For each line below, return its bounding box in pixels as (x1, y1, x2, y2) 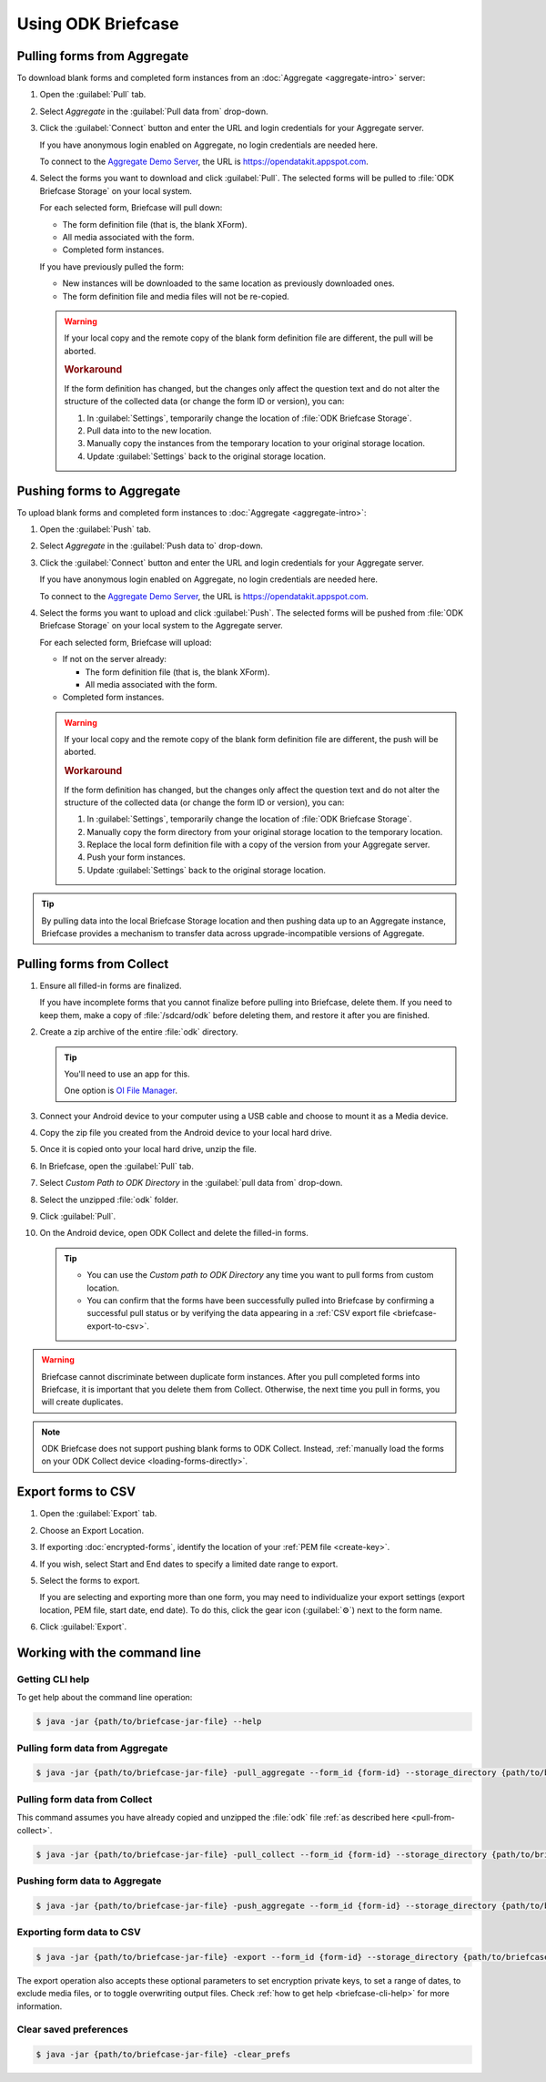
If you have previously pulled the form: (39, 260, 185, 272)
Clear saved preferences (16, 2023, 129, 2036)
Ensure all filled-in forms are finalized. (39, 980, 182, 991)
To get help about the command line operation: (16, 1692, 193, 1703)
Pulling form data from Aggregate (16, 1741, 168, 1754)
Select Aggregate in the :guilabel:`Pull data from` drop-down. (39, 106, 268, 117)
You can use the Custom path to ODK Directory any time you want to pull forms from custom (86, 1270, 434, 1281)
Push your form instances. (86, 852, 186, 862)
